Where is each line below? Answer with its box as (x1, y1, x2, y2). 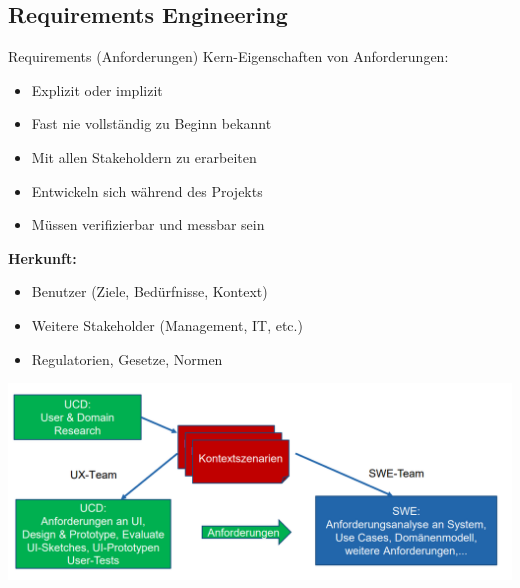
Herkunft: (8, 247, 77, 268)
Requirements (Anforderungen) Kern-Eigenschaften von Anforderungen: (8, 46, 449, 67)
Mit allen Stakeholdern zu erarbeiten (31, 146, 257, 167)
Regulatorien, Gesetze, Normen (31, 348, 223, 369)
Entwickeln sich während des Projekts (31, 180, 263, 201)
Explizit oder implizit (31, 79, 163, 100)
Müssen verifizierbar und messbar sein (31, 214, 265, 235)
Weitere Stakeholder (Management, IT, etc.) (31, 314, 303, 335)
